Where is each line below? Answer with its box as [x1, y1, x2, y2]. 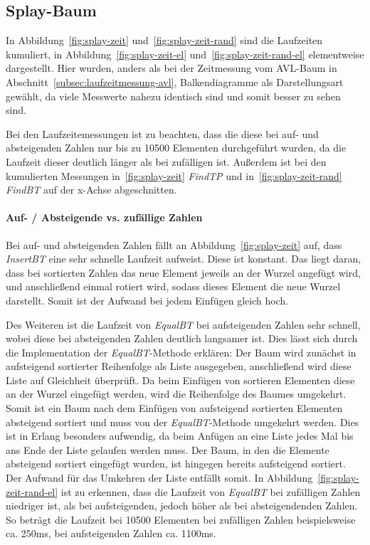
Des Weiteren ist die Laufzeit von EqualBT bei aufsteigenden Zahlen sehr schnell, [6, 317, 361, 332]
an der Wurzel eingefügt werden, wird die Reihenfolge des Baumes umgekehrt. [6, 386, 347, 401]
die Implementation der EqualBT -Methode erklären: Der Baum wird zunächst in [6, 344, 356, 359]
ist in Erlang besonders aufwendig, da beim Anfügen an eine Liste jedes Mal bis [6, 428, 354, 443]
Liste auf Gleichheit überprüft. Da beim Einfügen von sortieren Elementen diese [6, 372, 355, 387]
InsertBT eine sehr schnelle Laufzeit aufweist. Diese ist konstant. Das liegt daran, [6, 251, 361, 266]
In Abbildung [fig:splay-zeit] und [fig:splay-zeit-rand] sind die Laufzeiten [6, 33, 323, 48]
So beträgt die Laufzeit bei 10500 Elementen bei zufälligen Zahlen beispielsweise [6, 512, 356, 527]
